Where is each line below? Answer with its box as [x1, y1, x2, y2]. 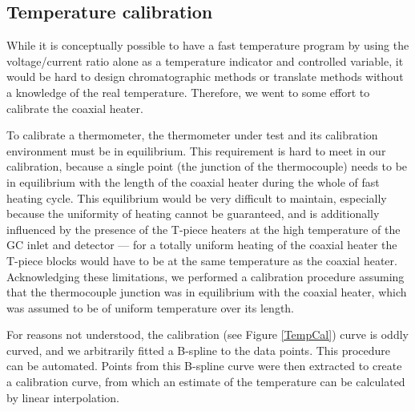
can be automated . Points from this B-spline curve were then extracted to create [6, 357, 402, 374]
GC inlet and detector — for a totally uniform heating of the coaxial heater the [6, 236, 397, 253]
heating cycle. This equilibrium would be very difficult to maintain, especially [6, 189, 387, 206]
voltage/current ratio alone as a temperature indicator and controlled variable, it [6, 52, 404, 69]
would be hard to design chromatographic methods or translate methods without [6, 68, 404, 85]
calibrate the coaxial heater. [6, 99, 143, 116]
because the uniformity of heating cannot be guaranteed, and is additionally [6, 205, 380, 222]
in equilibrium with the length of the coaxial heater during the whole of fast [6, 173, 380, 190]
